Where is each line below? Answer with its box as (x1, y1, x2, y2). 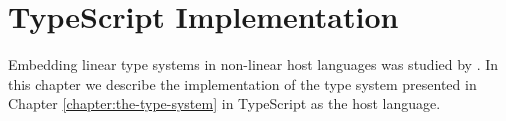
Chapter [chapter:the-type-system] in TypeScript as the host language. (8, 93, 441, 114)
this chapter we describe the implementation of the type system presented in (8, 73, 477, 94)
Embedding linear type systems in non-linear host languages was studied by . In (8, 54, 499, 75)
